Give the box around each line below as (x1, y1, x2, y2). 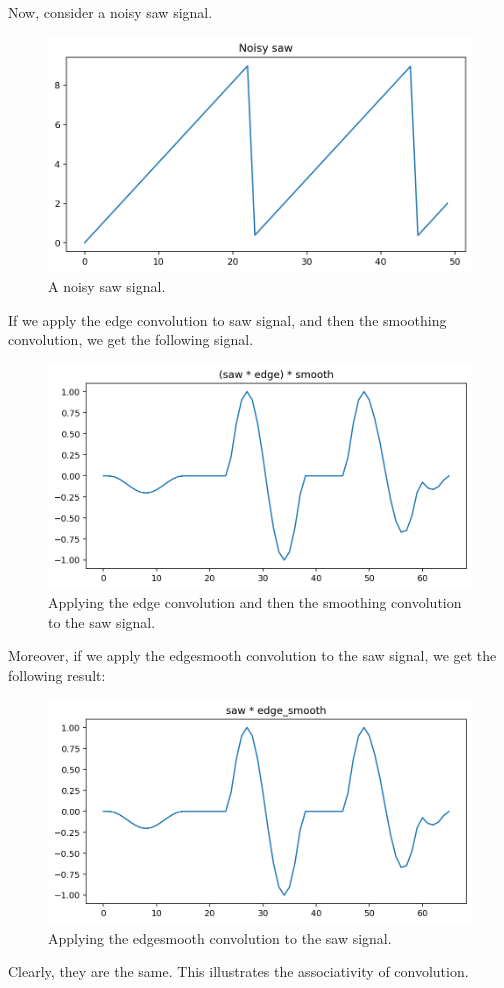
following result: (8, 664, 106, 685)
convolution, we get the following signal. (8, 329, 254, 350)
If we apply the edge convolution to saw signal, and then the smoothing (8, 309, 447, 330)
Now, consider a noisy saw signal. (8, 2, 213, 22)
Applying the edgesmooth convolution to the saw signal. (48, 927, 392, 948)
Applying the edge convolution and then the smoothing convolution (48, 592, 462, 613)
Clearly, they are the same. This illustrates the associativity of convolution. (8, 961, 469, 982)
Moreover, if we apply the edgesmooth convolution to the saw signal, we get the (8, 645, 497, 666)
